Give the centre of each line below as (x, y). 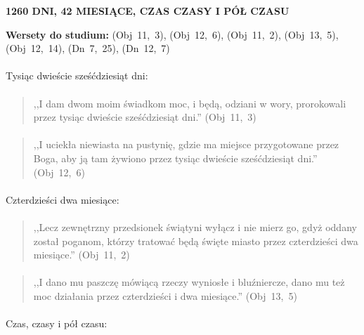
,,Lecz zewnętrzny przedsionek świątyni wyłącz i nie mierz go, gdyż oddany (195, 226)
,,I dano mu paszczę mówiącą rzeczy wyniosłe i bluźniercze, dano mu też (189, 282)
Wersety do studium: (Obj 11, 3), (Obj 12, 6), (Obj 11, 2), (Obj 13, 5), (172, 34)
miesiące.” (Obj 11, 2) (82, 255)
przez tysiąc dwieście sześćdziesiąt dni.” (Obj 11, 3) (145, 117)
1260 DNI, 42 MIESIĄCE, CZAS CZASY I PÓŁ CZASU (148, 11)
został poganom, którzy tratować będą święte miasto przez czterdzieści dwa (196, 241)
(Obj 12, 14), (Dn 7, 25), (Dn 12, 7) (88, 48)
